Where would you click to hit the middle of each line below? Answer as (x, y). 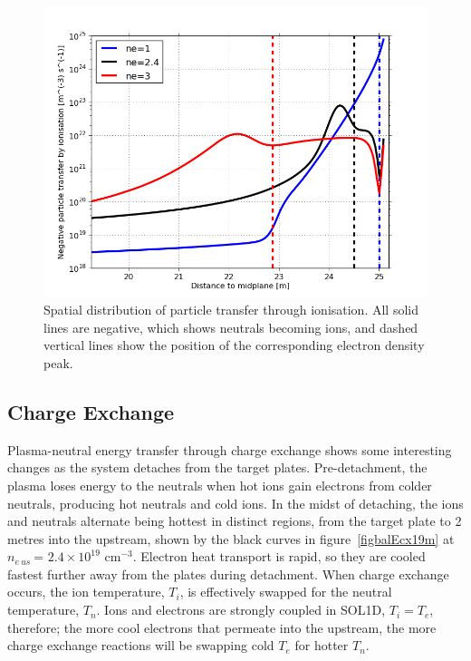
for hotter (322, 645)
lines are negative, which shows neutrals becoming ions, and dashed (231, 327)
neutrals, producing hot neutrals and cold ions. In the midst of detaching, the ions (235, 503)
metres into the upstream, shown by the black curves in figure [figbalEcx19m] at (231, 538)
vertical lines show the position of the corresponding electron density (234, 345)
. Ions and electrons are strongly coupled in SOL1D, (241, 610)
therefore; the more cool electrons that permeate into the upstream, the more (222, 627)
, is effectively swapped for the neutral (286, 592)
